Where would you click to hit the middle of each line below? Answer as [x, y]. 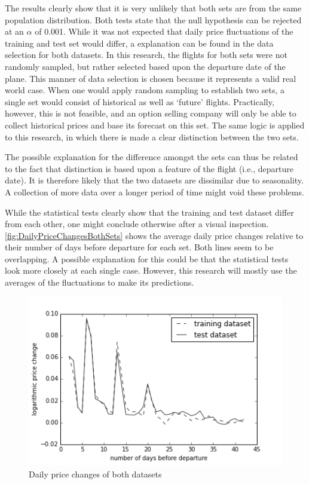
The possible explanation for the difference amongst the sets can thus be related [152, 157]
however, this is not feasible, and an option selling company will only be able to [151, 113]
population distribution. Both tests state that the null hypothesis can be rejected [153, 19]
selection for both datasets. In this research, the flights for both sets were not [146, 55]
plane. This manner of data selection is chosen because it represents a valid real [151, 78]
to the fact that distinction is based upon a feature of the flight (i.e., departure [149, 168]
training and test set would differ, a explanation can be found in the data [139, 43]
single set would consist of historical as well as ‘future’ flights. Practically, [140, 101]
